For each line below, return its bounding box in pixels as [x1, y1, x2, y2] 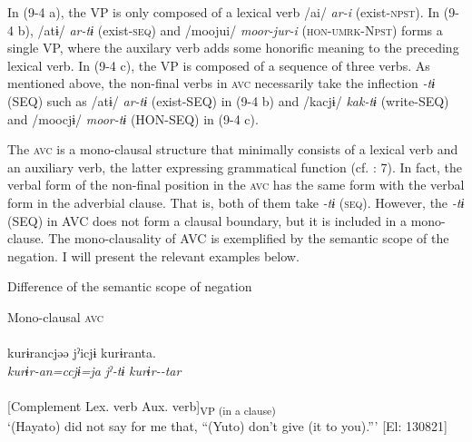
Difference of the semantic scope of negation [7, 277, 252, 296]
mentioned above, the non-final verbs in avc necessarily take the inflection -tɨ [7, 74, 436, 93]
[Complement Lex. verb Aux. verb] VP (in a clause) [7, 396, 276, 417]
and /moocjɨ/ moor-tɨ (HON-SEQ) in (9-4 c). [7, 109, 259, 128]
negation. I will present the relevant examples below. [7, 246, 300, 265]
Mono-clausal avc [7, 307, 104, 326]
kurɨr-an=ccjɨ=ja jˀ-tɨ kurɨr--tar [7, 360, 182, 379]
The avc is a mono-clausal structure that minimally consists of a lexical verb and [7, 140, 458, 159]
